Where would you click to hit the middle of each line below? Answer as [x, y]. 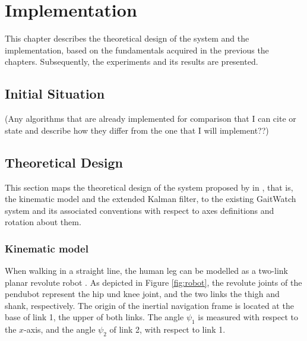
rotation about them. [43, 222]
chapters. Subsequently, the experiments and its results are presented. [132, 61]
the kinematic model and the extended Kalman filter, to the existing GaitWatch [151, 199]
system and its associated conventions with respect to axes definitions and [140, 210]
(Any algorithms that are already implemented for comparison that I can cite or [151, 119]
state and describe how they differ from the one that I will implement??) [137, 130]
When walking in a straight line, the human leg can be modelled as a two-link [146, 271]
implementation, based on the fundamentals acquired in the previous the [137, 50]
